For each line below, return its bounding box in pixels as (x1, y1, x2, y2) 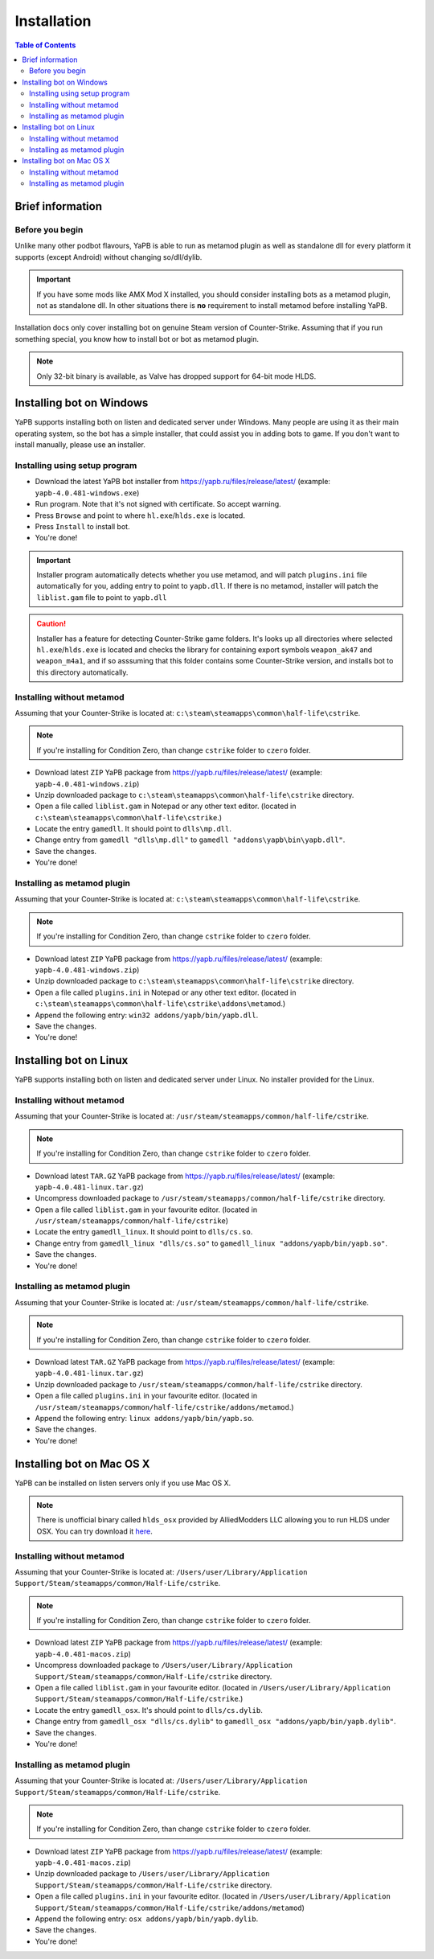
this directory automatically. (36, 667, 129, 677)
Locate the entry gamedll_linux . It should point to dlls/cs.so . (35, 1227, 253, 1237)
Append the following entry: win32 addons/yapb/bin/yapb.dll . (35, 1010, 259, 1020)
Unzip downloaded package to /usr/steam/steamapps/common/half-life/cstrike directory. (35, 1379, 363, 1389)
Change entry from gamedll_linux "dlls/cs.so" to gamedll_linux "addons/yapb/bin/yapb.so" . (35, 1238, 388, 1248)
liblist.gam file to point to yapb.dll (36, 592, 167, 602)
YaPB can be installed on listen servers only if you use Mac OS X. (14, 1478, 231, 1488)
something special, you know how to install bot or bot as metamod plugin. (14, 334, 259, 343)
